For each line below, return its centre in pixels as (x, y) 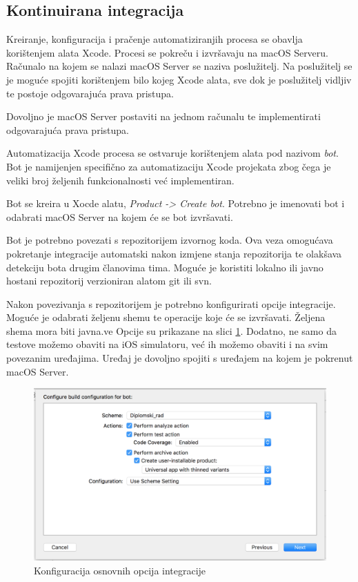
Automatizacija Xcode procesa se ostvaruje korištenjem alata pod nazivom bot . (172, 153)
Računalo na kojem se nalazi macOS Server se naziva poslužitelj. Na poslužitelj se (179, 66)
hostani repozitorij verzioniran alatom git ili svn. (109, 281)
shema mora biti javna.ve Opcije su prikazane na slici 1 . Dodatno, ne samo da (171, 330)
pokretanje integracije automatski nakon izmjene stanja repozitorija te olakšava (174, 253)
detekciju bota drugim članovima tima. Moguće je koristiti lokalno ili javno (165, 267)
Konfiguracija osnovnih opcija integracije (120, 570)
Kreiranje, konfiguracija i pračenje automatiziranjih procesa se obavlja (155, 39)
